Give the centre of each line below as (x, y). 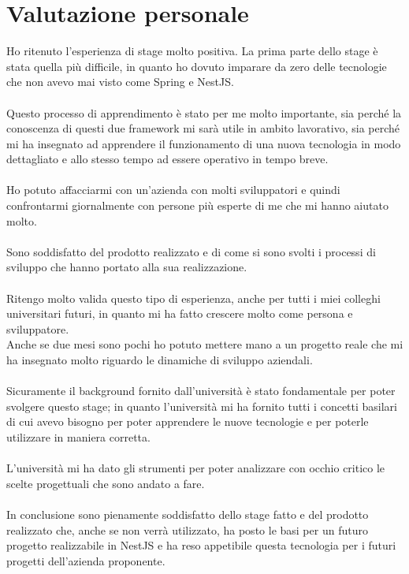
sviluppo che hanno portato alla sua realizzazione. (127, 267)
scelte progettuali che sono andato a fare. (106, 483)
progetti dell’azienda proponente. (86, 560)
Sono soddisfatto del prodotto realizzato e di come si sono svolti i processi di (191, 251)
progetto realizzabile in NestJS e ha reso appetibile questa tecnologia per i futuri (201, 545)
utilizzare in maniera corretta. (78, 436)
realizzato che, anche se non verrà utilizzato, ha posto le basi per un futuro (187, 529)
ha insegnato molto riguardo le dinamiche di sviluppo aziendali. (160, 360)
